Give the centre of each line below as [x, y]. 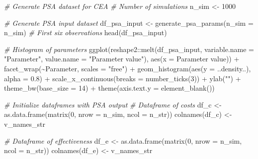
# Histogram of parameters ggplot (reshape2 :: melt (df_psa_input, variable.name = [129, 49]
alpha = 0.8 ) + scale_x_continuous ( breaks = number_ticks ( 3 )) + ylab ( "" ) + [123, 78]
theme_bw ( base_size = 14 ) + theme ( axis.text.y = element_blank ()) [109, 88]
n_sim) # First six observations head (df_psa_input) [86, 32]
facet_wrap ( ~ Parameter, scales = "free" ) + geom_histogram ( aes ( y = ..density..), [128, 68]
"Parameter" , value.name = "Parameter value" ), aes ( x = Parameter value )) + [122, 59]
